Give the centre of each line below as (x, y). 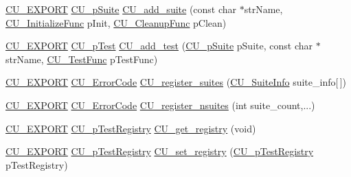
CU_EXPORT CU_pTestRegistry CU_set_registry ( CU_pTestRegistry (160, 151)
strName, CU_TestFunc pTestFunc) (82, 59)
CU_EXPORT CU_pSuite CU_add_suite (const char (121, 9)
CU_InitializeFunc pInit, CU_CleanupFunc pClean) (116, 22)
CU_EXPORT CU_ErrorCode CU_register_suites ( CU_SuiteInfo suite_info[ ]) (176, 82)
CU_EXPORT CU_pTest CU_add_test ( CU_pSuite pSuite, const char (159, 46)
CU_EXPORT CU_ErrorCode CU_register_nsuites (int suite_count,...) (160, 105)
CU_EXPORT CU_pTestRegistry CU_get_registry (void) (131, 128)
